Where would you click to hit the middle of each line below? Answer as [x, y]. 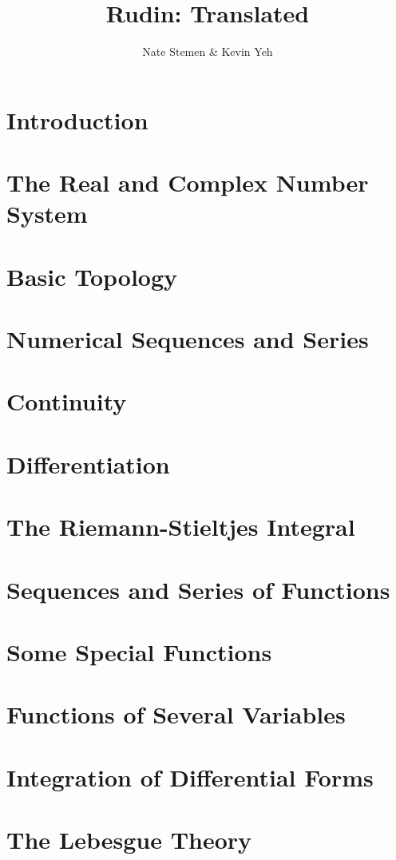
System [47, 214]
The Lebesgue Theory [129, 840]
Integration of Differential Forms [190, 777]
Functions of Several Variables [176, 714]
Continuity [67, 401]
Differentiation [88, 464]
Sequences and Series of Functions [198, 589]
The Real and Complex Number [188, 182]
